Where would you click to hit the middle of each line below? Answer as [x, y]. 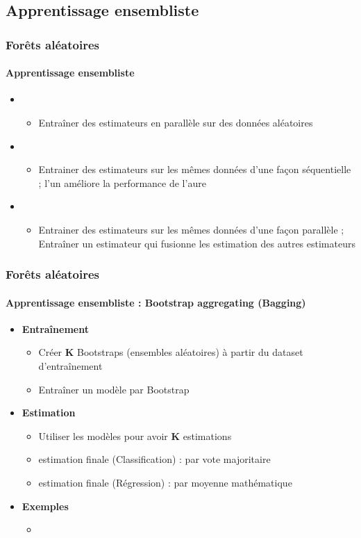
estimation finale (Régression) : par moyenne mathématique [165, 482]
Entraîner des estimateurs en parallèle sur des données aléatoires [176, 123]
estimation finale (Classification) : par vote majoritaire [154, 459]
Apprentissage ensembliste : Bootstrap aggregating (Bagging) [156, 302]
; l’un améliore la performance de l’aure [122, 182]
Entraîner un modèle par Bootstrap [114, 389]
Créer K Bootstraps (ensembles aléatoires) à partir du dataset [171, 352]
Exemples [45, 506]
